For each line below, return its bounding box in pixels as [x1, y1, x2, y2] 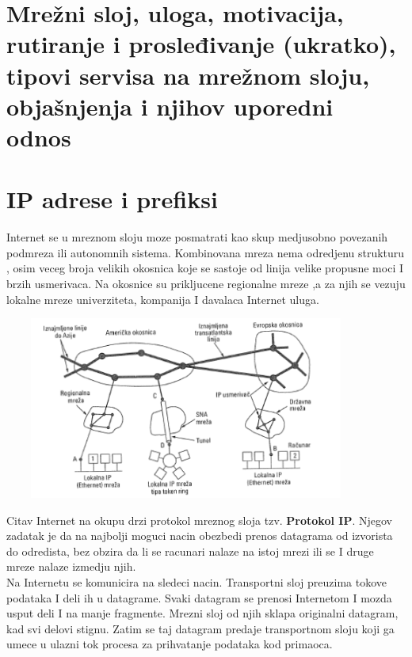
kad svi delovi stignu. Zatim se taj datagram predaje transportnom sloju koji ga [6, 620, 395, 636]
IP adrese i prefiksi [6, 183, 218, 215]
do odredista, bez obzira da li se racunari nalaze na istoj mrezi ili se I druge [6, 542, 374, 559]
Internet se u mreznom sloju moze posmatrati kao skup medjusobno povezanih [6, 229, 388, 245]
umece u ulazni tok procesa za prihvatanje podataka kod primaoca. [6, 636, 333, 652]
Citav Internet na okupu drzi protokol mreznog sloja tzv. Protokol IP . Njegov [6, 511, 392, 528]
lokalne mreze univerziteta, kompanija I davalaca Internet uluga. [6, 291, 319, 307]
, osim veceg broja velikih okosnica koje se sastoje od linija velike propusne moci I [6, 260, 404, 276]
